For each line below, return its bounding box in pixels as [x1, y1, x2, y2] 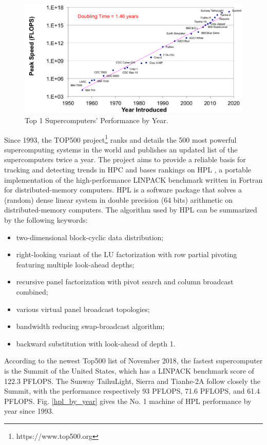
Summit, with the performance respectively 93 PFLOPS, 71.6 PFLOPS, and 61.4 [4, 385, 260, 396]
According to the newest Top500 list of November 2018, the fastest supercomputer [4, 355, 263, 366]
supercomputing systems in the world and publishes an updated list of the [4, 144, 238, 154]
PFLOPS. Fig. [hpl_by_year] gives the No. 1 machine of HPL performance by [4, 395, 252, 406]
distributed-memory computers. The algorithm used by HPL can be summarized [4, 204, 257, 215]
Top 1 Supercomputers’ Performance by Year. [25, 115, 168, 125]
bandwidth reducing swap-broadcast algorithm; [16, 321, 165, 332]
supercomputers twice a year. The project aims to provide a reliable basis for [4, 154, 246, 165]
